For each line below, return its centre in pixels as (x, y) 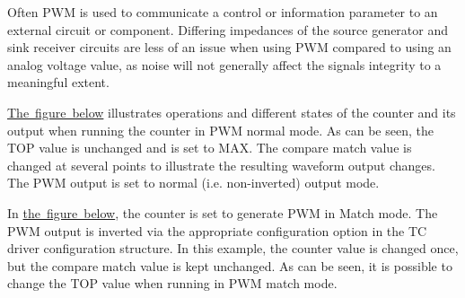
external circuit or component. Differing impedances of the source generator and (228, 29)
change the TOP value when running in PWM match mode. (172, 283)
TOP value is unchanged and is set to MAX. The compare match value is (210, 148)
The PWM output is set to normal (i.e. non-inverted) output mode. (193, 183)
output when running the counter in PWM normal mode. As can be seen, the (220, 130)
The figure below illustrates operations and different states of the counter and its (232, 112)
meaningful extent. (58, 82)
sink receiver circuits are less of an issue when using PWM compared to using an (229, 47)
